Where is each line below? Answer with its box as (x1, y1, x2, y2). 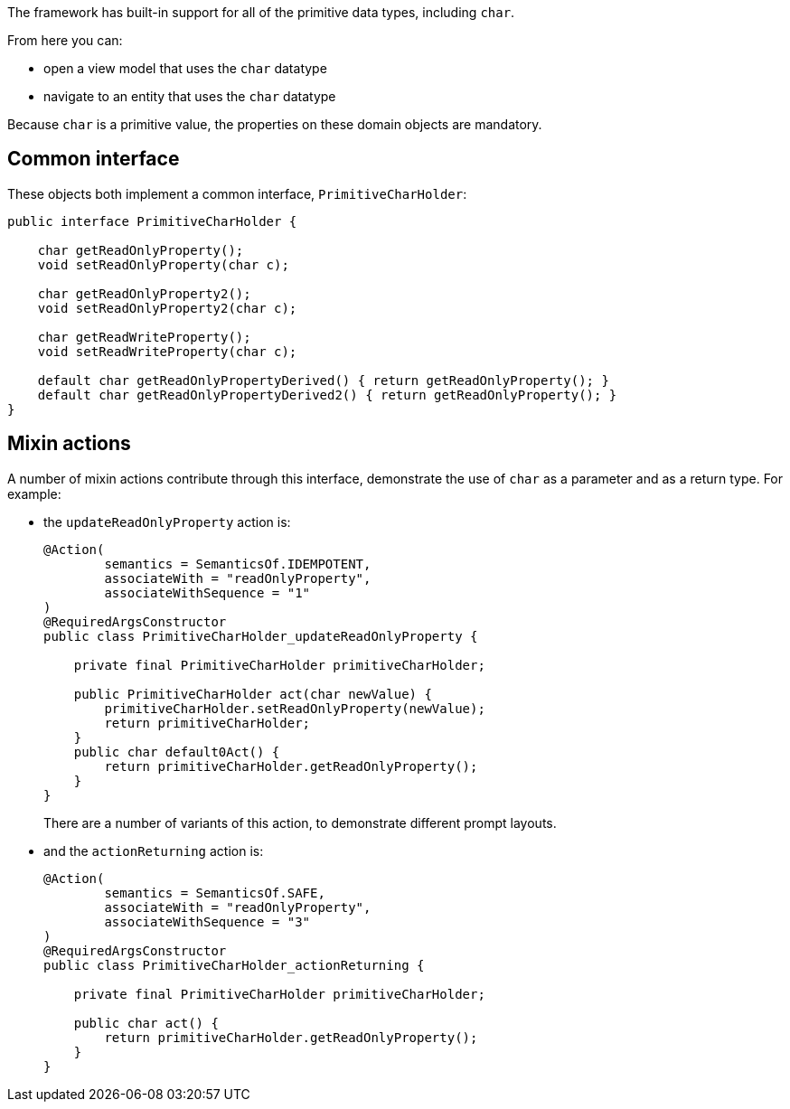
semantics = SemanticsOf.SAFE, (104, 885, 325, 900)
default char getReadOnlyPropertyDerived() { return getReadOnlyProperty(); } (37, 372, 609, 388)
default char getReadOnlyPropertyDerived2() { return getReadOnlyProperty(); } (37, 387, 617, 402)
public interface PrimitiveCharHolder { (7, 213, 297, 229)
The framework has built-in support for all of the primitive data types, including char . (7, 5, 515, 20)
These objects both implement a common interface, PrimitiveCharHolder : (7, 185, 467, 202)
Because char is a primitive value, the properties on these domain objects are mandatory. (7, 117, 542, 132)
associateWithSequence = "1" (104, 585, 311, 600)
